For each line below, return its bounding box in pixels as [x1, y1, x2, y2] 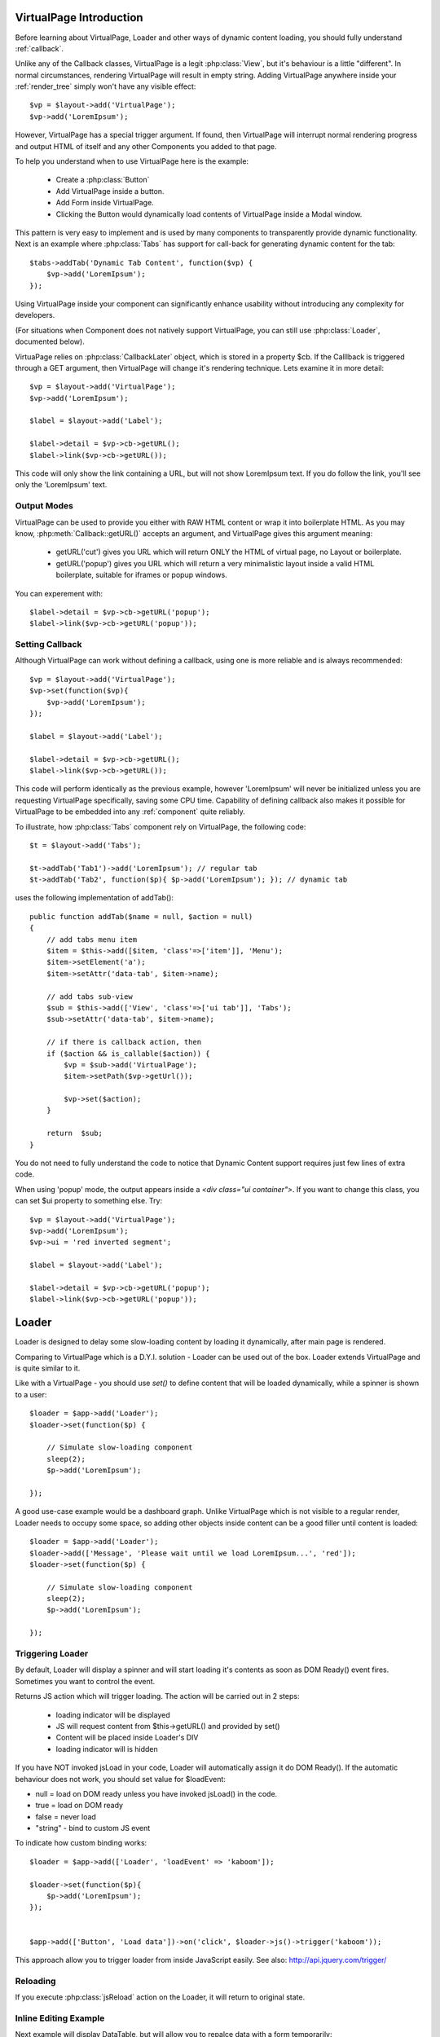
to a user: [15, 1389, 47, 1399]
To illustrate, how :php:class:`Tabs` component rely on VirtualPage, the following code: [15, 821, 306, 831]
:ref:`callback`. [15, 43, 64, 53]
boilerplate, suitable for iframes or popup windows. [55, 570, 227, 580]
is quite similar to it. [15, 1363, 81, 1373]
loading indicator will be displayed [55, 1709, 170, 1719]
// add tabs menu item [46, 935, 138, 944]
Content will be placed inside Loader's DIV [55, 1732, 199, 1743]
